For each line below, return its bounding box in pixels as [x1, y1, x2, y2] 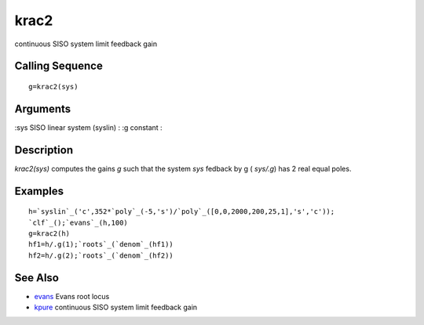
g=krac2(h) [28, 229, 71, 238]
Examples [14, 184, 64, 197]
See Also [14, 271, 59, 284]
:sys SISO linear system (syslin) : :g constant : [14, 122, 163, 132]
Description [14, 143, 74, 157]
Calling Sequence [14, 60, 104, 73]
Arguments [14, 102, 71, 115]
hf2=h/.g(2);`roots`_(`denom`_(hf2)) [28, 251, 174, 260]
